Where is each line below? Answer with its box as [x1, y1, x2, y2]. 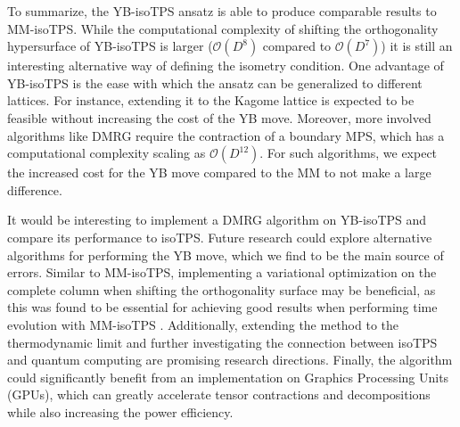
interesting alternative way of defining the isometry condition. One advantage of [7, 56, 444, 75]
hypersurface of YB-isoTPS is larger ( [7, 37, 213, 55]
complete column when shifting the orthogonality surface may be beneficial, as [7, 280, 436, 299]
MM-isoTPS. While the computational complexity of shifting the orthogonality [7, 19, 439, 37]
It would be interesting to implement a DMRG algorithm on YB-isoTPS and [7, 210, 427, 229]
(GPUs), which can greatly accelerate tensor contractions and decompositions [7, 385, 431, 404]
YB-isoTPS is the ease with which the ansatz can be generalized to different [7, 73, 423, 92]
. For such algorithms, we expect [259, 144, 438, 162]
